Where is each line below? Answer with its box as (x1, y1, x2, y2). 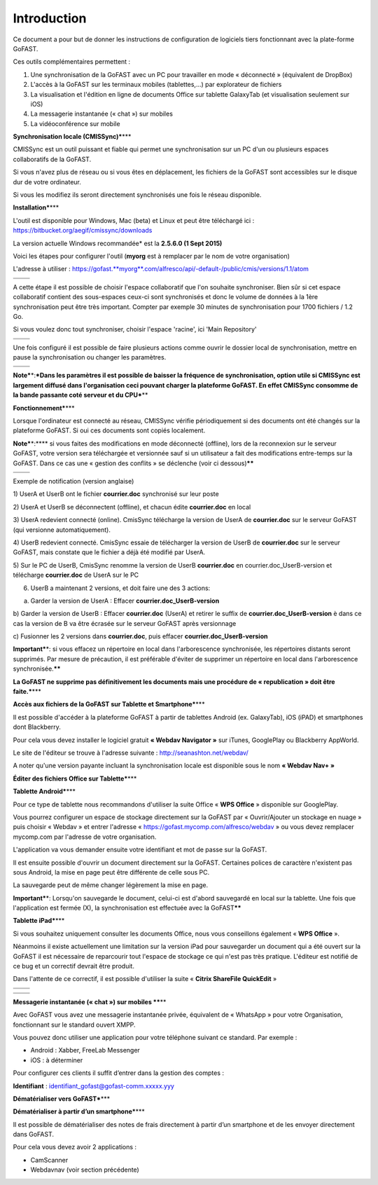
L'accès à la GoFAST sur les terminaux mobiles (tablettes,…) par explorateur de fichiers (30, 81, 282, 89)
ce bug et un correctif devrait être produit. (13, 962, 134, 971)
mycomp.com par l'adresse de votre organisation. (13, 833, 157, 841)
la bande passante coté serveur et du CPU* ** (13, 391, 148, 399)
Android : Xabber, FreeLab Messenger (30, 1046, 140, 1055)
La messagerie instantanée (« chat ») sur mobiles (30, 109, 173, 118)
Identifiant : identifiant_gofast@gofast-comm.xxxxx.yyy (13, 1081, 175, 1090)
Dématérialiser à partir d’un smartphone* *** (13, 1107, 145, 1116)
